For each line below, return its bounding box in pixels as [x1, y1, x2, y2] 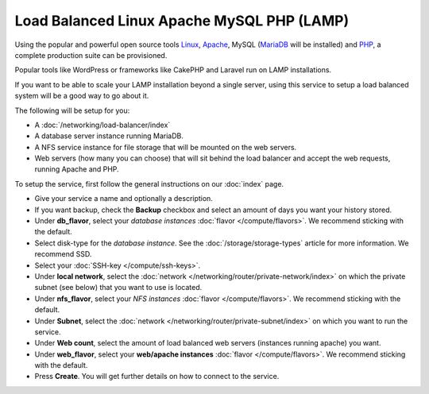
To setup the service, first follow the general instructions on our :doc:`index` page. [14, 179, 284, 188]
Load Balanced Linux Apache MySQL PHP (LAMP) [14, 12, 350, 29]
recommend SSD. [34, 249, 92, 259]
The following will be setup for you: [14, 106, 130, 115]
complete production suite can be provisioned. [14, 50, 168, 60]
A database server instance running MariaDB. [34, 131, 184, 141]
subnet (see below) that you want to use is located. [34, 283, 203, 292]
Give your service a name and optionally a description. [34, 194, 214, 203]
